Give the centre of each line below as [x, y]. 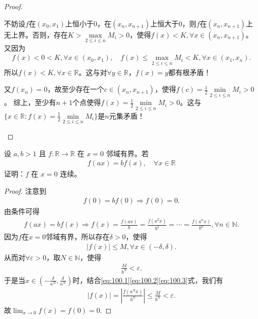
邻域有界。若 [127, 153]
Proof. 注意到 [25, 190]
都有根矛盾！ [189, 72]
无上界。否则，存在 [36, 34]
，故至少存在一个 [76, 89]
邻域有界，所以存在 [78, 237]
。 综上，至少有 [30, 102]
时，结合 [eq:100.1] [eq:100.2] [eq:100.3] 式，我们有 [148, 280]
